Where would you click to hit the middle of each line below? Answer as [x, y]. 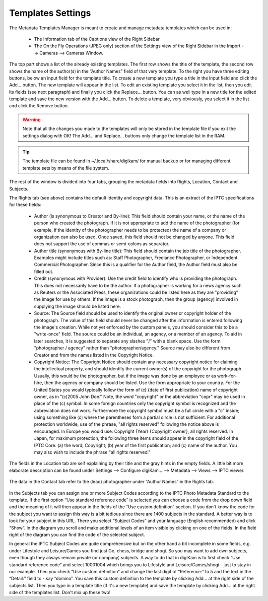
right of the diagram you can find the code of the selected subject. [77, 534]
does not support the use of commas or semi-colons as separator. [102, 244]
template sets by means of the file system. [66, 168]
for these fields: [25, 205]
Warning [32, 120]
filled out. [44, 271]
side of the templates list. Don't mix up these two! [60, 593]
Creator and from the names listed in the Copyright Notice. [94, 355]
